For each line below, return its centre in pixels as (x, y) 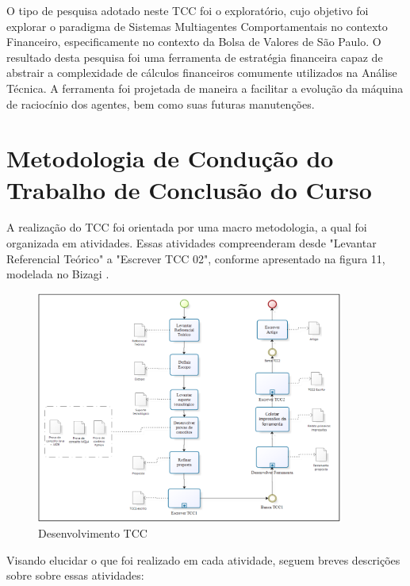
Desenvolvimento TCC (93, 533)
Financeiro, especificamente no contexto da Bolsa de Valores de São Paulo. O (194, 42)
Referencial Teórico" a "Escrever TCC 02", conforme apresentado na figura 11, (196, 258)
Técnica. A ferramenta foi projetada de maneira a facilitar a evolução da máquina (205, 88)
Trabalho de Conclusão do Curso (189, 189)
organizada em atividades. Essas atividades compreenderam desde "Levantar (192, 243)
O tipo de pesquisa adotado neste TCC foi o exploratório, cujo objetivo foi (188, 10)
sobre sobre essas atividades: (75, 575)
